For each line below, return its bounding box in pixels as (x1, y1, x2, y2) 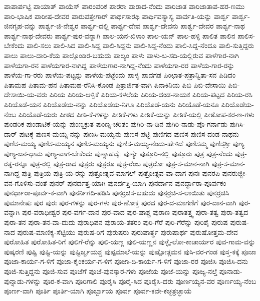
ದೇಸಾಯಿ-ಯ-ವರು (4, 89, 48, 100)
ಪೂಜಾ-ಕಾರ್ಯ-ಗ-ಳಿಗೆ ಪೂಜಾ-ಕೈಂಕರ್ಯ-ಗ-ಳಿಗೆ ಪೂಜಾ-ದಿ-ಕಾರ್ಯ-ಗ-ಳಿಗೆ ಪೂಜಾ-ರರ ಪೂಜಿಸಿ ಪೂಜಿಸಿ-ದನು (4, 256, 248, 266)
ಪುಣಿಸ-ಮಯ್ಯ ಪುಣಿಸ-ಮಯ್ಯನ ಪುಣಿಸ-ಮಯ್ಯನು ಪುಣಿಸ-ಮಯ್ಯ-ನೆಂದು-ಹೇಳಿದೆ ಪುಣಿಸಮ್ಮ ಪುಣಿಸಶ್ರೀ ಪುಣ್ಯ (4, 138, 244, 149)
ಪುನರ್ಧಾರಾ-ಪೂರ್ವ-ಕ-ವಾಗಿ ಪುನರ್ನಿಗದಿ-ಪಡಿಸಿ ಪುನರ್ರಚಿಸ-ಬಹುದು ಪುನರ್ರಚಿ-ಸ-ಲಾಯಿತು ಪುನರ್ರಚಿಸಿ (4, 187, 229, 198)
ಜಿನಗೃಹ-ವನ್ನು (4, 21, 36, 31)
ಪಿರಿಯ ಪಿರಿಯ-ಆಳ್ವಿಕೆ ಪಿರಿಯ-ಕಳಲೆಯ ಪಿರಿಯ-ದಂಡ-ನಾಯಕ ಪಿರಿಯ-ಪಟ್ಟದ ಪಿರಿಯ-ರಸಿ (49, 89, 252, 100)
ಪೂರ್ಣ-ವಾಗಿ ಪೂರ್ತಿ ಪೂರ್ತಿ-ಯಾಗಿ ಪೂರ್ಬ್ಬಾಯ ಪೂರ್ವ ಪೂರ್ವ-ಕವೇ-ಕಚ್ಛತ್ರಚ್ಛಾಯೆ (4, 285, 192, 296)
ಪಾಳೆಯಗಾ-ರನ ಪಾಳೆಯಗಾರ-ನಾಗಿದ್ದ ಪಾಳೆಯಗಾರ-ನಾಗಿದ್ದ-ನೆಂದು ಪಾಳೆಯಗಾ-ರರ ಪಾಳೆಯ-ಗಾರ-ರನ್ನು (4, 60, 235, 70)
